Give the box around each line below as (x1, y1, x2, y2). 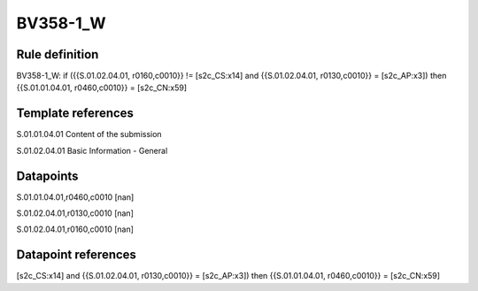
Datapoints (16, 168, 79, 183)
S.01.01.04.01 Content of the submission (16, 129, 163, 140)
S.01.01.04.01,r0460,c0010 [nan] (16, 191, 135, 203)
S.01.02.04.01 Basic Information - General (16, 145, 168, 156)
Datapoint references (16, 248, 137, 263)
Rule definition (16, 47, 99, 62)
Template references (16, 106, 135, 121)
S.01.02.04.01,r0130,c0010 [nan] (16, 208, 135, 218)
